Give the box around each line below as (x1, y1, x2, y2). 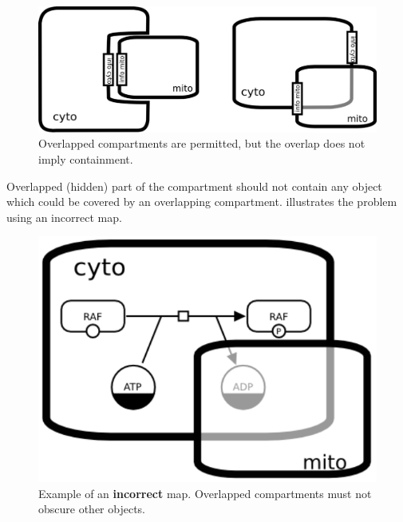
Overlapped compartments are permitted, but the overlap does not (38, 135, 365, 152)
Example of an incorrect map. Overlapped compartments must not (38, 484, 372, 501)
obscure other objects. (38, 500, 146, 517)
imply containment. (38, 150, 133, 167)
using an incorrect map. (6, 208, 122, 225)
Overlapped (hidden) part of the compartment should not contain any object (6, 177, 382, 194)
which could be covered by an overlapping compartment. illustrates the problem (6, 193, 397, 210)
